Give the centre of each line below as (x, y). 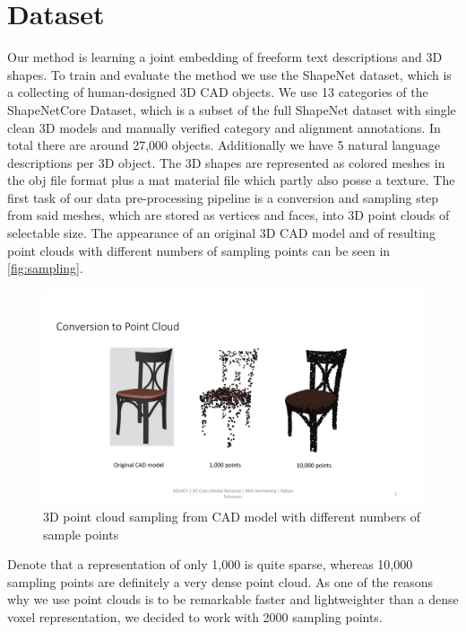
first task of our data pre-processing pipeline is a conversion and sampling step (223, 197)
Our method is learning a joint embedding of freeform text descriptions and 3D (225, 57)
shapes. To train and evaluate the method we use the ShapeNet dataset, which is (229, 74)
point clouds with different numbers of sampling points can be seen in (199, 250)
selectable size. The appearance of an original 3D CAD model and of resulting (221, 233)
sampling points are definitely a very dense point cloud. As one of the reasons (220, 581)
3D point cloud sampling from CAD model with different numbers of (232, 516)
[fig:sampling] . (45, 268)
